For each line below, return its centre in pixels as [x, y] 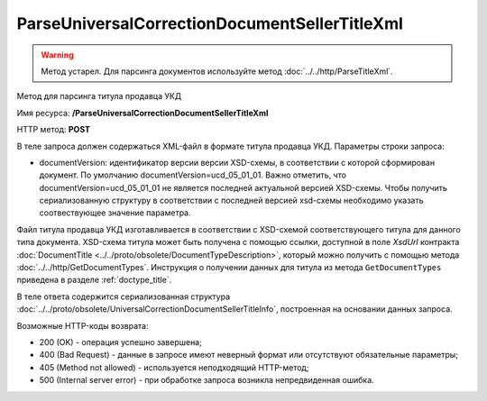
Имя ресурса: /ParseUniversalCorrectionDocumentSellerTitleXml [142, 113]
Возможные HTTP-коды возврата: [83, 325]
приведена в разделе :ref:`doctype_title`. [94, 280]
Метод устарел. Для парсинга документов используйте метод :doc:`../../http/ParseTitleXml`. [217, 71]
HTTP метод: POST [53, 130]
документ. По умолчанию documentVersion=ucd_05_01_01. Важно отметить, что [193, 175]
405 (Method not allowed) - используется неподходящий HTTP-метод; [174, 367]
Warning [57, 55]
